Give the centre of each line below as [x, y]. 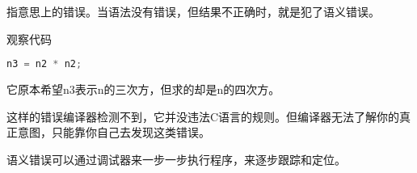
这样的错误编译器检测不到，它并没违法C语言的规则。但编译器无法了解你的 [203, 116]
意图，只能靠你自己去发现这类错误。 [114, 132]
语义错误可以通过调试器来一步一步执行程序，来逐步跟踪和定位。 [176, 159]
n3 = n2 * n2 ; [44, 64]
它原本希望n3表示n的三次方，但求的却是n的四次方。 [143, 89]
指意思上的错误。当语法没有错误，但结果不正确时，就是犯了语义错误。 [193, 11]
